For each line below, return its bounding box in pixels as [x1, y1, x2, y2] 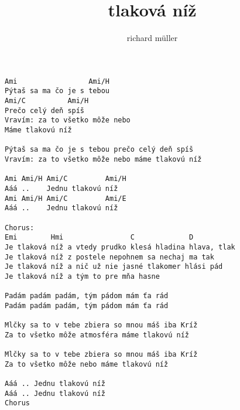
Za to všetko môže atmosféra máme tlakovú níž [5, 330, 189, 339]
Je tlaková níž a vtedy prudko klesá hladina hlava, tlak [5, 242, 235, 251]
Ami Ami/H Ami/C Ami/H [5, 175, 126, 183]
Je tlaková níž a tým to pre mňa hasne [5, 272, 160, 281]
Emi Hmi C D [5, 233, 194, 242]
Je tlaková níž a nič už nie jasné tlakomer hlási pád [5, 262, 223, 271]
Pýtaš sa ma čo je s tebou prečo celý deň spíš [5, 145, 194, 154]
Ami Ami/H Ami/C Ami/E [5, 194, 126, 203]
